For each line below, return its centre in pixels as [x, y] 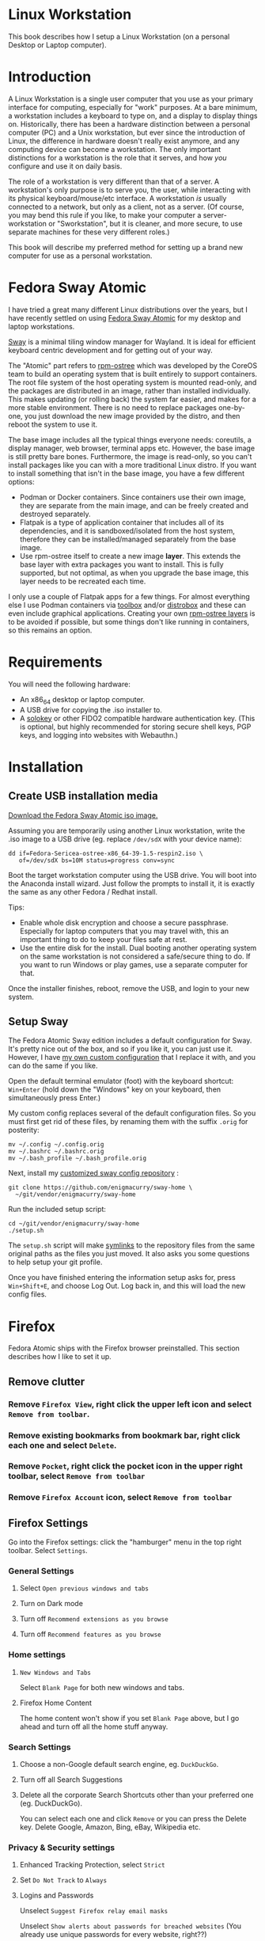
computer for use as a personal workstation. [80, 256]
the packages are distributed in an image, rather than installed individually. [129, 390]
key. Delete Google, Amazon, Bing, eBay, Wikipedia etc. [110, 1827]
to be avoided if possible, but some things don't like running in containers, [129, 621]
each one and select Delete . [62, 1445]
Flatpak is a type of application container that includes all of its [122, 522]
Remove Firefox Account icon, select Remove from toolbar [120, 1498]
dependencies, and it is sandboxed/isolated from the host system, [127, 530]
